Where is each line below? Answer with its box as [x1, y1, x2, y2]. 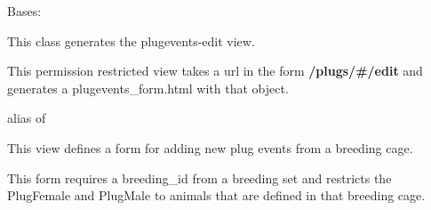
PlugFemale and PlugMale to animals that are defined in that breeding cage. [7, 186, 426, 205]
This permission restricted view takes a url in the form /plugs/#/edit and [7, 61, 423, 80]
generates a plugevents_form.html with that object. [7, 78, 289, 97]
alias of [7, 109, 46, 127]
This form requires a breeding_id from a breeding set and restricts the [7, 168, 392, 187]
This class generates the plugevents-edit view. [7, 31, 255, 50]
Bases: [7, 2, 42, 20]
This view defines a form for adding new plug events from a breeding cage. [7, 138, 413, 157]
